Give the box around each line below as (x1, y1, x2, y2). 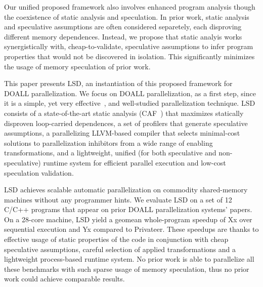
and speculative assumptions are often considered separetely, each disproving (4, 21, 242, 32)
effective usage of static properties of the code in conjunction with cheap (4, 234, 229, 244)
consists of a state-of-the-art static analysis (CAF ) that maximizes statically (4, 107, 244, 118)
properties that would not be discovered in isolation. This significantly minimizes (4, 51, 255, 61)
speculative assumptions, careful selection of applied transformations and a (4, 243, 236, 254)
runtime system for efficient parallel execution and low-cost (43, 157, 226, 168)
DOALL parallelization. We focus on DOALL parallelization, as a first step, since (4, 88, 256, 98)
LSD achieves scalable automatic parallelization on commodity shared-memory (4, 184, 248, 195)
